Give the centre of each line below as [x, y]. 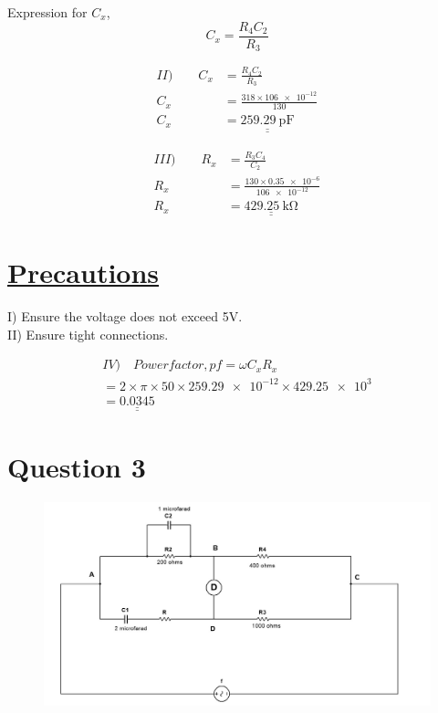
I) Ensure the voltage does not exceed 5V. [125, 316]
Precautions [83, 273]
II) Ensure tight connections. [88, 334]
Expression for [47, 12]
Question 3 [77, 467]
